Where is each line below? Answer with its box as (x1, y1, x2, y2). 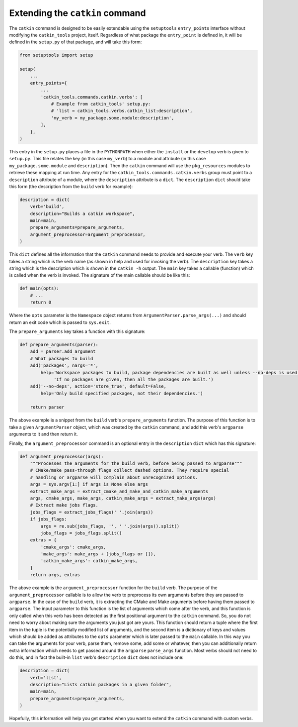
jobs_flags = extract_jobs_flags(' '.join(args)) (30, 509, 153, 515)
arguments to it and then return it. (9, 431, 78, 437)
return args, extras (30, 572, 80, 578)
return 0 (30, 300, 52, 306)
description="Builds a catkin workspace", (30, 210, 135, 216)
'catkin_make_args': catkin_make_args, (40, 558, 138, 564)
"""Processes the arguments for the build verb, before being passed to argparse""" (30, 460, 243, 466)
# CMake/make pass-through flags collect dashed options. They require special (30, 468, 229, 473)
